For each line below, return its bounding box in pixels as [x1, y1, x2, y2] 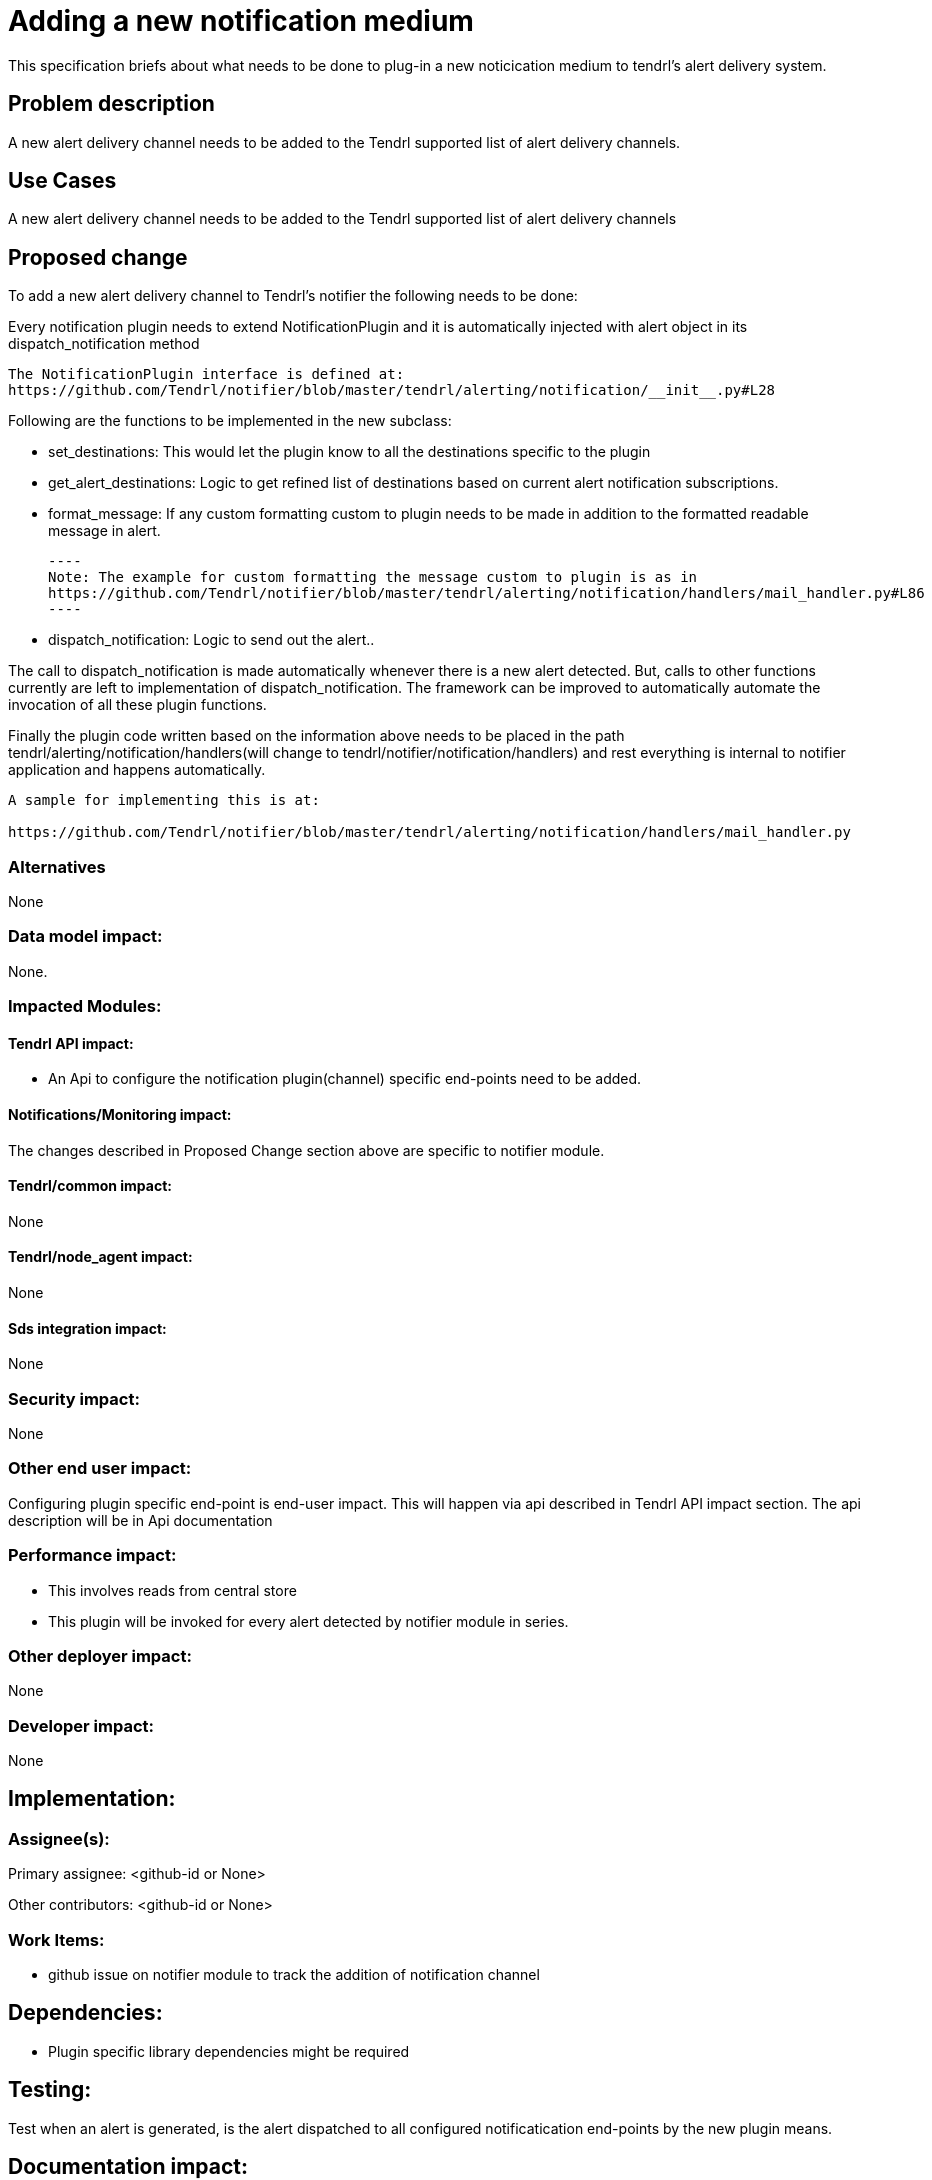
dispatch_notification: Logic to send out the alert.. [48, 631, 375, 649]
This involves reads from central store [48, 1581, 297, 1599]
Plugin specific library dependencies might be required [48, 2042, 410, 2060]
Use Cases [8, 168, 117, 194]
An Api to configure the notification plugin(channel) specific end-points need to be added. [48, 1070, 642, 1088]
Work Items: [8, 1929, 105, 1950]
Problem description [8, 91, 215, 117]
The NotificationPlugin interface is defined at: [8, 366, 405, 383]
